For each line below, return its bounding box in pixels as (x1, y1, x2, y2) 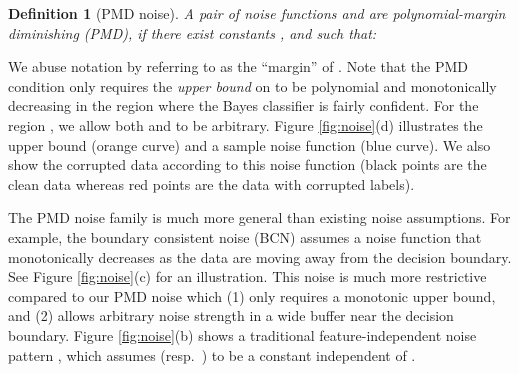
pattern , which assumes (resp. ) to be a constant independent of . (8, 344, 416, 365)
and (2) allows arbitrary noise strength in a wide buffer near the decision (8, 305, 454, 326)
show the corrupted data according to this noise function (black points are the (8, 154, 487, 175)
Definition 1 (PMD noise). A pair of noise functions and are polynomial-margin (8, 3, 506, 23)
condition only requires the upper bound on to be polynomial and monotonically (8, 75, 497, 96)
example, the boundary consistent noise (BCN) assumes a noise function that (8, 226, 482, 247)
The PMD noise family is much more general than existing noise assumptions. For (8, 207, 511, 228)
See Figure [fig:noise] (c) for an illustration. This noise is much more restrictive (8, 266, 487, 287)
